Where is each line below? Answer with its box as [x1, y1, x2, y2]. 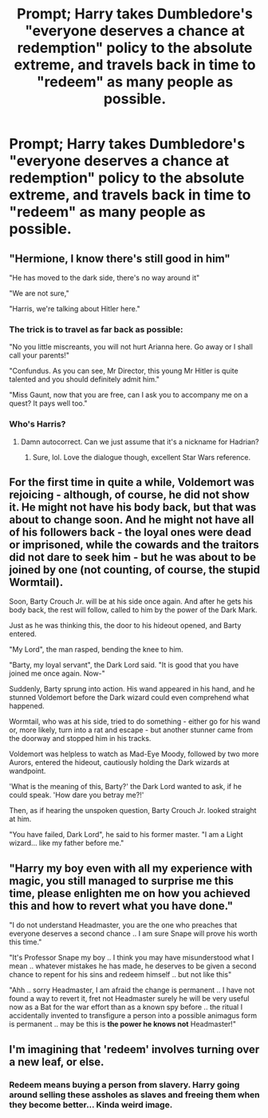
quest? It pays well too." [9, 399, 88, 408]
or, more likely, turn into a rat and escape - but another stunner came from [9, 725, 254, 735]
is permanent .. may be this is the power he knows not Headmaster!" [9, 1020, 236, 1029]
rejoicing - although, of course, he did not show [9, 487, 250, 501]
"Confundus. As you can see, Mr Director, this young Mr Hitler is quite [9, 366, 238, 376]
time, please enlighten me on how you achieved [9, 886, 250, 900]
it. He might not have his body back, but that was [9, 500, 257, 514]
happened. [9, 701, 45, 711]
